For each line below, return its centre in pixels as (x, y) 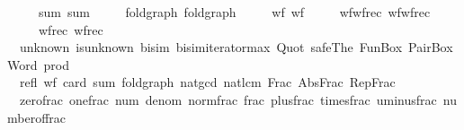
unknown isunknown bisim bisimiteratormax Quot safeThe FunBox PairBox (236, 47)
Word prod (38, 64)
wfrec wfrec (71, 29)
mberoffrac (37, 117)
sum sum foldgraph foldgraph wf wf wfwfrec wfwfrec (234, 12)
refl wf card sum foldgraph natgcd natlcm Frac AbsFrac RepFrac (207, 82)
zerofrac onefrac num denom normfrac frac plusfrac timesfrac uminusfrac (228, 99)
